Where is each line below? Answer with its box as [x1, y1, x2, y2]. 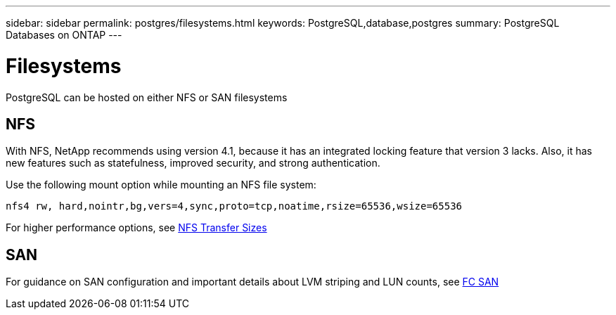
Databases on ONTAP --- [6, 29, 122, 41]
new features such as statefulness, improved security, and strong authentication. [6, 157, 380, 169]
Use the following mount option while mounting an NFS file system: [6, 179, 316, 191]
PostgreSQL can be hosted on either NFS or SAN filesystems [6, 91, 288, 103]
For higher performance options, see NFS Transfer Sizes [6, 221, 267, 234]
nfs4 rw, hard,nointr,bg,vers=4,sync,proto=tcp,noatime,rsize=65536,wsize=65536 [6, 200, 463, 212]
